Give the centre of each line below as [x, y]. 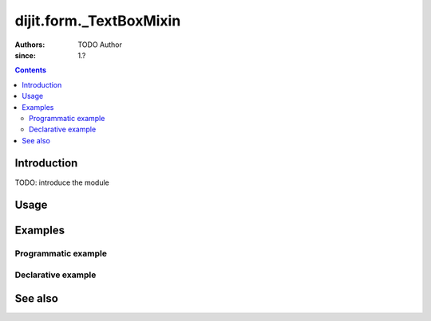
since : [25, 55]
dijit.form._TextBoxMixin [98, 21]
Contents [31, 70]
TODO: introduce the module [62, 182]
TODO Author [100, 45]
